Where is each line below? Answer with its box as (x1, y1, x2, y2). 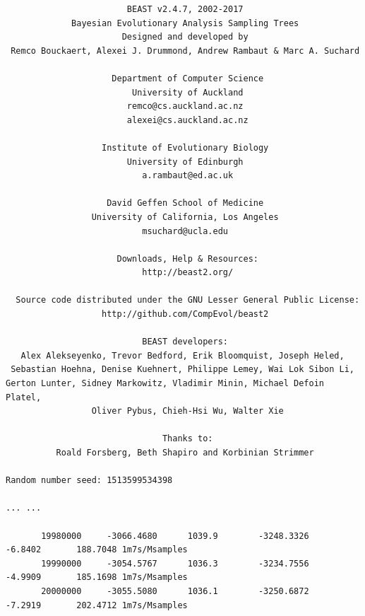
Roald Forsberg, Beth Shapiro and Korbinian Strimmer (56, 448, 314, 458)
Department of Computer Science (112, 73, 264, 83)
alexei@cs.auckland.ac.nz (126, 115, 249, 125)
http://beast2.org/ (142, 267, 234, 278)
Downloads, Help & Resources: (116, 253, 258, 264)
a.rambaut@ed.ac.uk (142, 170, 234, 181)
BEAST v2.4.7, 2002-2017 (126, 4, 244, 14)
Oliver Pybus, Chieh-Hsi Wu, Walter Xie (91, 406, 284, 417)
